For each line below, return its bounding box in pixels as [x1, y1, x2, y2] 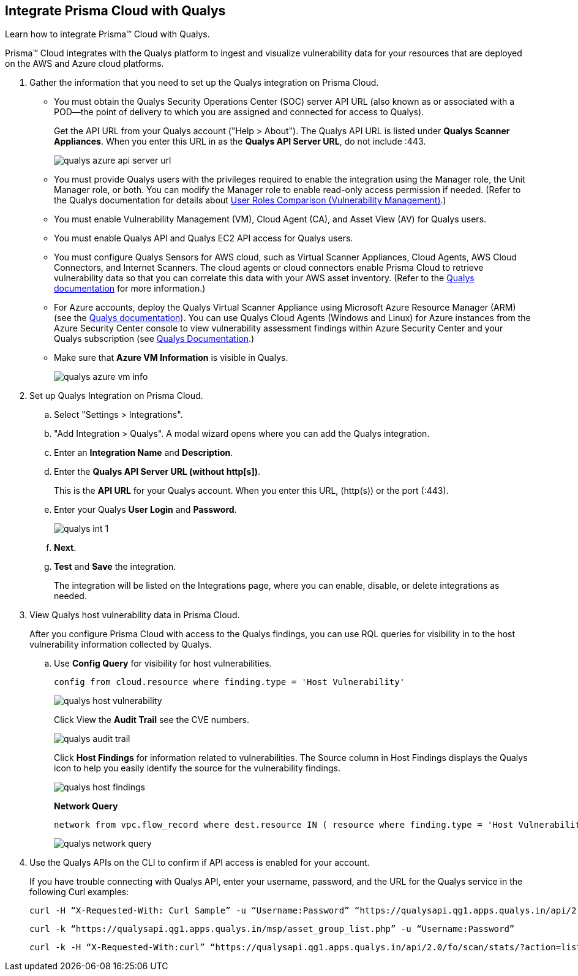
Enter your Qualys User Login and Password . [54, 504, 237, 515]
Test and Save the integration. [54, 561, 176, 572]
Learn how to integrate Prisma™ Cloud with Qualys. [5, 29, 210, 40]
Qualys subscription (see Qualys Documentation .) [54, 333, 255, 344]
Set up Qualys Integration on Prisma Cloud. [29, 390, 203, 401]
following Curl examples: [29, 887, 129, 898]
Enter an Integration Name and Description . [54, 447, 233, 458]
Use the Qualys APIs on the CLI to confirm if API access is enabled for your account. [29, 857, 370, 868]
